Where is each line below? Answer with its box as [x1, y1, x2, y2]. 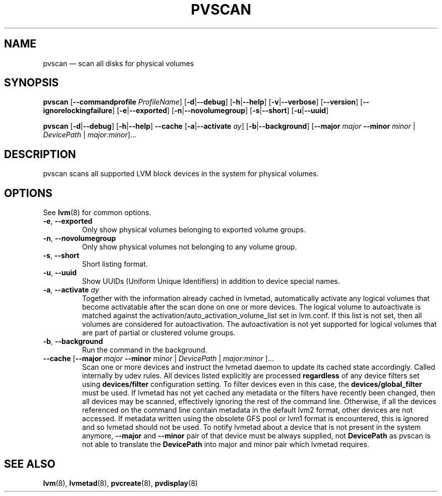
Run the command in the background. [82, 345, 207, 355]
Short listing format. [82, 260, 148, 269]
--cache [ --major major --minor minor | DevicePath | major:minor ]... [43, 354, 274, 363]
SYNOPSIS [4, 76, 59, 89]
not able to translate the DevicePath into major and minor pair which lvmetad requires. [82, 440, 369, 449]
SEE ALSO [4, 457, 56, 470]
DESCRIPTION [4, 147, 76, 161]
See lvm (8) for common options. [43, 208, 151, 217]
